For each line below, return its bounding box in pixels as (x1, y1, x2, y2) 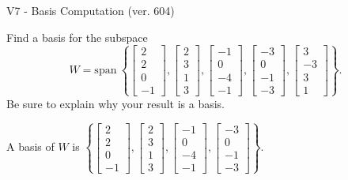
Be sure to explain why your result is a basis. (6, 95, 225, 111)
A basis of (6, 138, 55, 155)
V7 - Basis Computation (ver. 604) (6, 2, 175, 18)
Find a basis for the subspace (6, 28, 148, 45)
